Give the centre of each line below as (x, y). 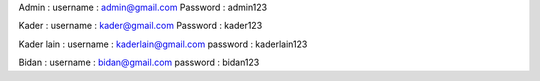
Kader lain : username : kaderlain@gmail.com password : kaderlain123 (163, 44)
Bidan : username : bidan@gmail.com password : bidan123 (139, 62)
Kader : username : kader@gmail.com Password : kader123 (140, 26)
